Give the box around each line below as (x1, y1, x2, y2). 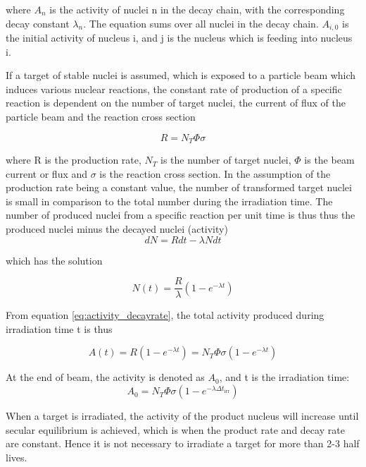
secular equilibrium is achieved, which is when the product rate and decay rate (6, 422, 345, 437)
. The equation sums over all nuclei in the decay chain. (83, 16, 319, 30)
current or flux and (6, 166, 88, 181)
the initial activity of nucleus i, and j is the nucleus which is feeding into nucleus (6, 30, 353, 45)
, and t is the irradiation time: (219, 370, 350, 384)
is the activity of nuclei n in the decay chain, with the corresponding (49, 2, 345, 16)
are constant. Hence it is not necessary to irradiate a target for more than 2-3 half (6, 436, 360, 451)
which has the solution (6, 253, 103, 267)
